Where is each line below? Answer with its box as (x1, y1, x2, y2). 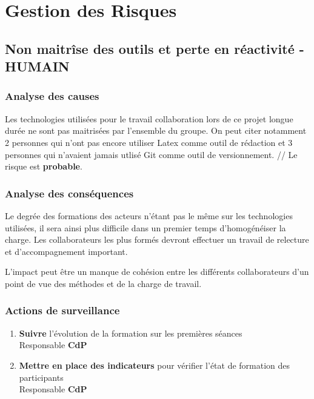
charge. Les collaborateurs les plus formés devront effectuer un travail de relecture (5, 233, 309, 246)
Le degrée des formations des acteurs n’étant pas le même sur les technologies (5, 209, 293, 222)
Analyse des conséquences (5, 185, 134, 200)
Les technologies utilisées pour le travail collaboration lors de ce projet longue (5, 112, 293, 125)
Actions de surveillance (5, 303, 120, 318)
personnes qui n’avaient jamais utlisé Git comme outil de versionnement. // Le (5, 148, 298, 160)
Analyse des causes (5, 88, 99, 104)
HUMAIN (5, 57, 70, 76)
